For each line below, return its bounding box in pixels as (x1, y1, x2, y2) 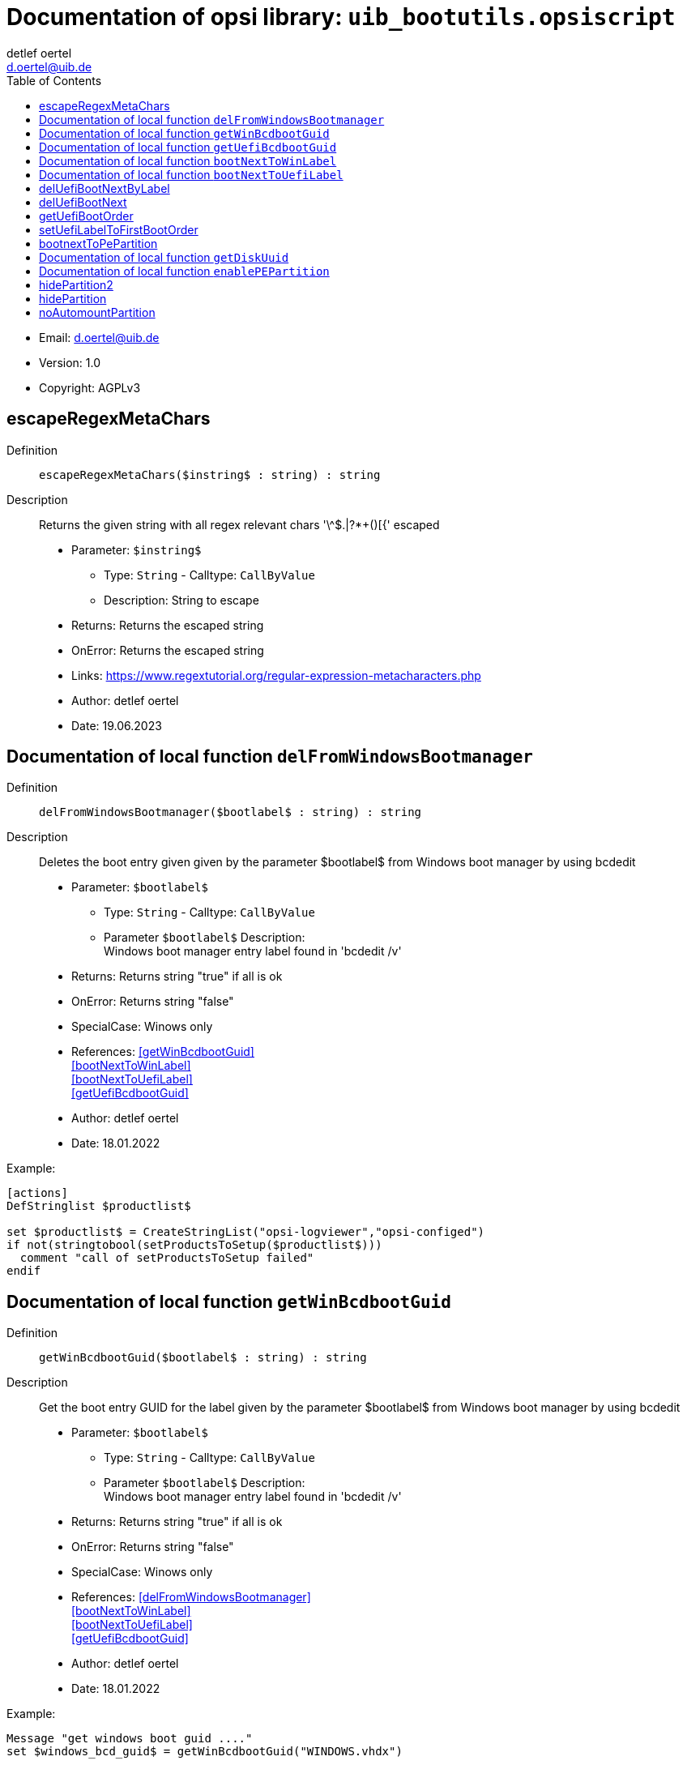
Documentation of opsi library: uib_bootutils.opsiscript (6, 3, 676, 31)
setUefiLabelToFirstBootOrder (39, 222, 198, 237)
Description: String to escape (104, 592, 259, 607)
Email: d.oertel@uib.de (39, 330, 160, 344)
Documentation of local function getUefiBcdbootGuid (39, 139, 337, 154)
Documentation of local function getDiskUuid (39, 250, 289, 264)
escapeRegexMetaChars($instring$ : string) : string (39, 468, 381, 481)
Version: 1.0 (39, 355, 101, 370)
